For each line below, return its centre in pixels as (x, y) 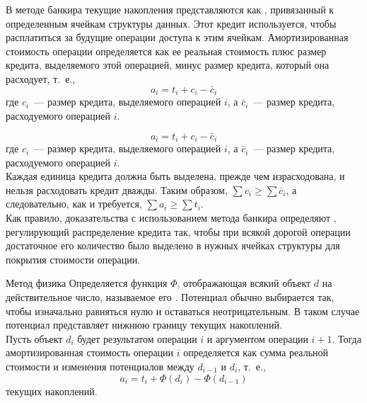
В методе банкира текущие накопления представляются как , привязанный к (170, 9)
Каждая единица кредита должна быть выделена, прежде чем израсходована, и (175, 176)
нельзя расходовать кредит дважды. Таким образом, (117, 189)
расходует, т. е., (41, 78)
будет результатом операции (137, 338)
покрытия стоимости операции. (73, 259)
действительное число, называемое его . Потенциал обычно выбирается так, (170, 297)
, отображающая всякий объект (244, 283)
